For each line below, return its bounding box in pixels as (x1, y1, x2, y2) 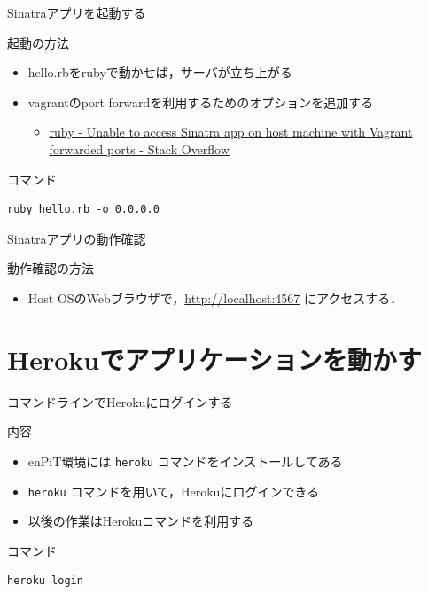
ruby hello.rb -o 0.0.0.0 (7, 203, 160, 216)
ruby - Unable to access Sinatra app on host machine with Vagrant (49, 122, 413, 141)
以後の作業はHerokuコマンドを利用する (27, 512, 254, 530)
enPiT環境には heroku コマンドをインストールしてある (27, 451, 343, 470)
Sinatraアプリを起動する (7, 4, 146, 21)
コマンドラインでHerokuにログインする (7, 392, 233, 410)
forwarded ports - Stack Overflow (49, 139, 230, 158)
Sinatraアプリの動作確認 (7, 229, 146, 247)
